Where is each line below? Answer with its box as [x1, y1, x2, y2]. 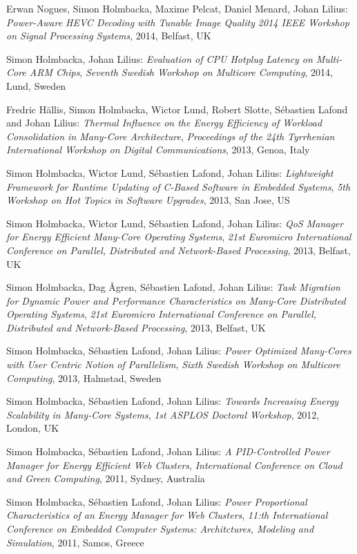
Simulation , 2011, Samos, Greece [6, 535, 144, 549]
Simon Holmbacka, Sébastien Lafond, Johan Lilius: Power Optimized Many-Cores [6, 343, 351, 358]
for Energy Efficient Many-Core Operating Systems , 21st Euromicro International [6, 229, 351, 244]
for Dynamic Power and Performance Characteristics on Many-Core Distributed [6, 293, 346, 307]
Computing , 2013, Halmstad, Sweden [6, 370, 162, 385]
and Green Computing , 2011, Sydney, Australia [6, 471, 205, 486]
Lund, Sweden [6, 78, 66, 93]
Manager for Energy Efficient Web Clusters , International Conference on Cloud [6, 457, 342, 472]
